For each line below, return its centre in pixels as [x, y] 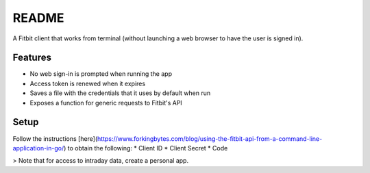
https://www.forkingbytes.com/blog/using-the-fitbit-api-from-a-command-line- [210, 138]
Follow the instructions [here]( [55, 138]
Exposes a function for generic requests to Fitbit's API [106, 103]
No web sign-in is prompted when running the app [101, 74]
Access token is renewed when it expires [88, 83]
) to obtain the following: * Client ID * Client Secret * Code [146, 148]
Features [32, 58]
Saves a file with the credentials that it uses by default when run [120, 93]
